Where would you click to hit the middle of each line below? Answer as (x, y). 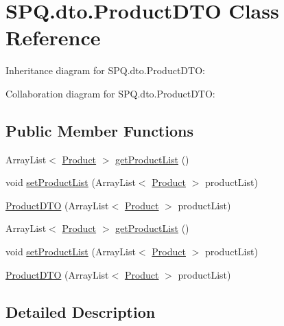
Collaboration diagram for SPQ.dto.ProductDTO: (110, 93)
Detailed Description (81, 311)
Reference (53, 37)
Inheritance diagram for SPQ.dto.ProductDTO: (105, 70)
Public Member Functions (99, 130)
